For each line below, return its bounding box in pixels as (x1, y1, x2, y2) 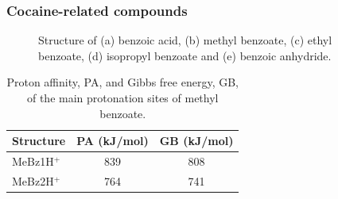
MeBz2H (12, 172, 54, 189)
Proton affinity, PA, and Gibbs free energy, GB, (6, 74, 239, 90)
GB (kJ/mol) (159, 132, 234, 149)
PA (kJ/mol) (76, 132, 149, 149)
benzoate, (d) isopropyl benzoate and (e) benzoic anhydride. (38, 47, 332, 63)
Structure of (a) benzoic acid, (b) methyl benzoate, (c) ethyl (38, 32, 332, 48)
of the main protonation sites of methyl (26, 90, 219, 105)
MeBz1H (12, 153, 54, 170)
